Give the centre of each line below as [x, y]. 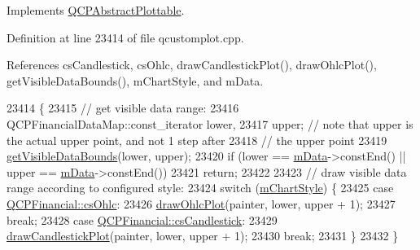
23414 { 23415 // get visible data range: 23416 [123, 108]
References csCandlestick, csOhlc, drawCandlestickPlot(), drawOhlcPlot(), [192, 65]
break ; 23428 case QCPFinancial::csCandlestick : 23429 [142, 219]
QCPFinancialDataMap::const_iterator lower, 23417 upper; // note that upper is [210, 123]
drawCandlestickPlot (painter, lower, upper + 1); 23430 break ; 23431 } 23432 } [203, 236]
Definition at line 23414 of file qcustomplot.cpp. [125, 37]
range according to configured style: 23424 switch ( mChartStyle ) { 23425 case [200, 188]
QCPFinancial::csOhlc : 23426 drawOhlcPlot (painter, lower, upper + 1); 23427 [201, 203]
